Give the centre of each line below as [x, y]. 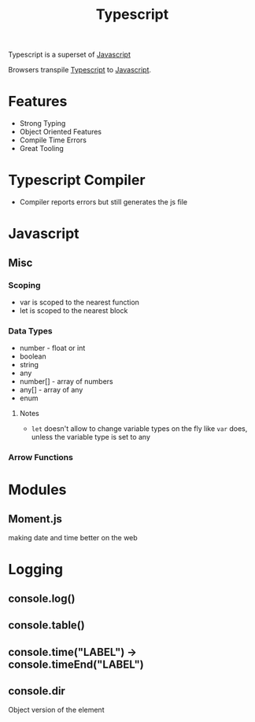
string [29, 365]
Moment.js [35, 519]
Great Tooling [42, 149]
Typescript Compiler [77, 180]
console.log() [42, 598]
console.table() [46, 626]
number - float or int [52, 348]
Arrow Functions [41, 458]
